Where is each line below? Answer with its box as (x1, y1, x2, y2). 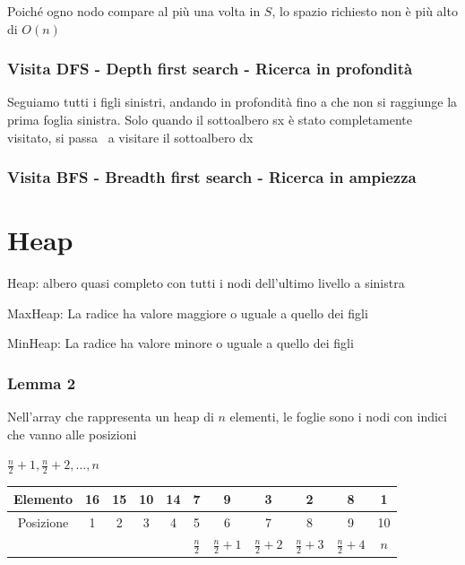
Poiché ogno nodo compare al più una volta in (7, 2, 261, 20)
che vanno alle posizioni (7, 424, 137, 443)
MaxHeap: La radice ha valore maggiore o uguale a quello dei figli (7, 303, 368, 322)
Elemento (13, 489, 73, 508)
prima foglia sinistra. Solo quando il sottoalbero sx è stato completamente (7, 110, 413, 128)
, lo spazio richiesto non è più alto (271, 2, 458, 20)
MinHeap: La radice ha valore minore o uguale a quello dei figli (7, 334, 354, 352)
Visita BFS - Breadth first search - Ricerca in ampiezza (7, 166, 417, 188)
